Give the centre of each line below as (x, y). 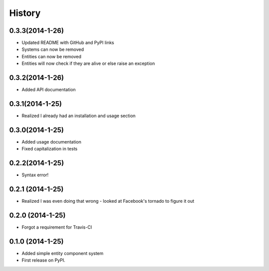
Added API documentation (49, 90)
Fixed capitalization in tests (50, 149)
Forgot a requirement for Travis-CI (57, 227)
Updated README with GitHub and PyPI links (68, 43)
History (25, 13)
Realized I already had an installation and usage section (79, 116)
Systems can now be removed (53, 49)
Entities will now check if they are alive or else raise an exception (88, 64)
